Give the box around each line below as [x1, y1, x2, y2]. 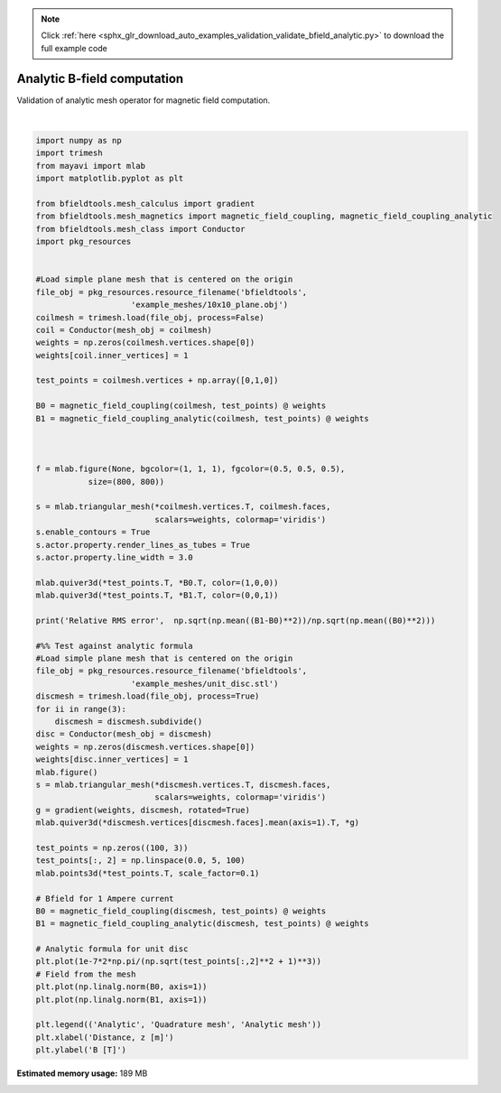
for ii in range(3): [35, 704, 126, 714]
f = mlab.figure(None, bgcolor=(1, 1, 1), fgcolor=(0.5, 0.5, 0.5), [35, 464, 346, 474]
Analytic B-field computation [16, 70, 184, 86]
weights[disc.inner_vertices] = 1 [35, 755, 189, 764]
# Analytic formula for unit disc [35, 944, 189, 954]
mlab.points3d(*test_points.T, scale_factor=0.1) [35, 867, 260, 878]
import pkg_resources [35, 236, 132, 247]
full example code [41, 42, 107, 53]
